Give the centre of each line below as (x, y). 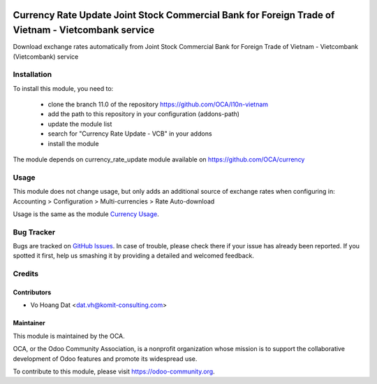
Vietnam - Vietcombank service (84, 30)
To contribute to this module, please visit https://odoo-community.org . (114, 371)
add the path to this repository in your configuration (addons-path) (144, 114)
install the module (73, 143)
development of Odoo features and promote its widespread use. (105, 358)
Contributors (32, 292)
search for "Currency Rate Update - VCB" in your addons (130, 134)
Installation (32, 75)
